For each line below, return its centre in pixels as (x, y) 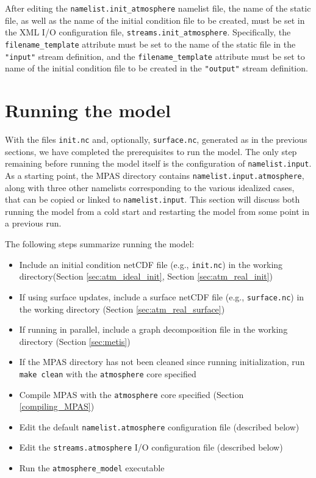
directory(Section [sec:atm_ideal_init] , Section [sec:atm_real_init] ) (146, 276)
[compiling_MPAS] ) (57, 406)
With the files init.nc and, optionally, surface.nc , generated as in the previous (156, 139)
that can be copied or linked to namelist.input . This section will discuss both (153, 199)
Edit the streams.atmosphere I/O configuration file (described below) (151, 447)
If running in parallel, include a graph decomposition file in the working (153, 329)
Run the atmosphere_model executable (92, 468)
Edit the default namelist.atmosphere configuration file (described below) (159, 426)
